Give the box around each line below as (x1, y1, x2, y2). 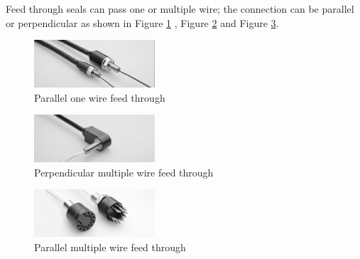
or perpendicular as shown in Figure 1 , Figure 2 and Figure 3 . (6, 15, 279, 30)
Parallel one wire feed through (34, 90, 165, 105)
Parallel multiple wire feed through (34, 240, 186, 255)
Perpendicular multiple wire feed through (34, 164, 214, 179)
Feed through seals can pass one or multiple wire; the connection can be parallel (6, 1, 354, 16)
